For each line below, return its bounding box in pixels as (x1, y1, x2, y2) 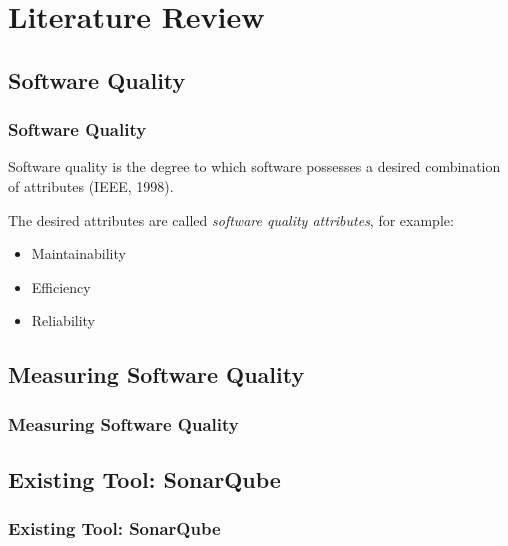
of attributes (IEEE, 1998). (8, 175, 174, 196)
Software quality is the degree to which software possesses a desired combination (8, 156, 501, 177)
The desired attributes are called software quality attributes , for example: (8, 209, 454, 230)
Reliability (31, 310, 96, 331)
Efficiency (31, 276, 91, 297)
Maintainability (31, 243, 126, 264)
